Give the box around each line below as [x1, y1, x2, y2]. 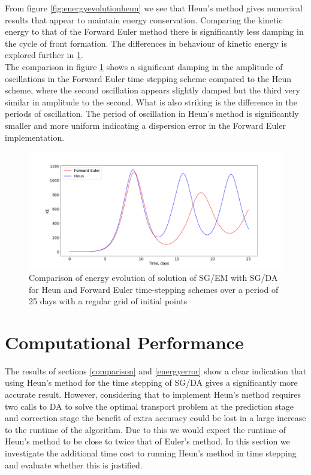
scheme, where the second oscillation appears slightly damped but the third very [5, 84, 300, 96]
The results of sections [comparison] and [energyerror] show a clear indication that [5, 364, 307, 377]
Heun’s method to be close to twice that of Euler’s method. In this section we [5, 435, 290, 447]
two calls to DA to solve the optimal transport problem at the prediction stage [5, 400, 294, 412]
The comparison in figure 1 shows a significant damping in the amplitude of [5, 60, 283, 72]
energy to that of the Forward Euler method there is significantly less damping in [5, 25, 304, 38]
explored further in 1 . [5, 49, 83, 61]
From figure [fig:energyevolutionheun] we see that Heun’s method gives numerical [5, 2, 303, 14]
